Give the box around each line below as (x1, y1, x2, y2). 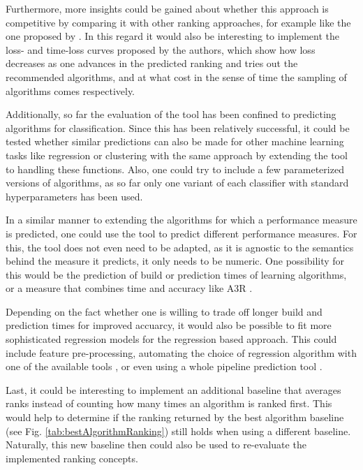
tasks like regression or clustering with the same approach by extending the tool (6, 147, 348, 162)
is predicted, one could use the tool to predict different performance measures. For (6, 226, 357, 240)
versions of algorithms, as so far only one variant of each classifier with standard (6, 175, 349, 190)
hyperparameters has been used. (6, 189, 143, 203)
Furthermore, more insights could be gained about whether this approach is (6, 1, 329, 15)
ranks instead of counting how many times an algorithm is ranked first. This (6, 396, 332, 411)
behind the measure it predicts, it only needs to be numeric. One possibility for (6, 254, 345, 268)
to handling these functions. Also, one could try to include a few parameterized (6, 161, 344, 176)
